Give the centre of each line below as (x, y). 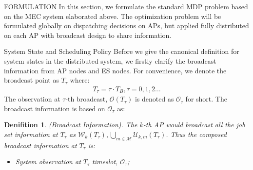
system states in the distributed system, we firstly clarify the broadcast (110, 60)
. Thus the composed (196, 134)
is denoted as (154, 99)
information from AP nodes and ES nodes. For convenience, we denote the (115, 70)
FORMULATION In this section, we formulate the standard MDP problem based (126, 6)
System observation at (48, 161)
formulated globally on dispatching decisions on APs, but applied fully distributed (126, 25)
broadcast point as (31, 80)
